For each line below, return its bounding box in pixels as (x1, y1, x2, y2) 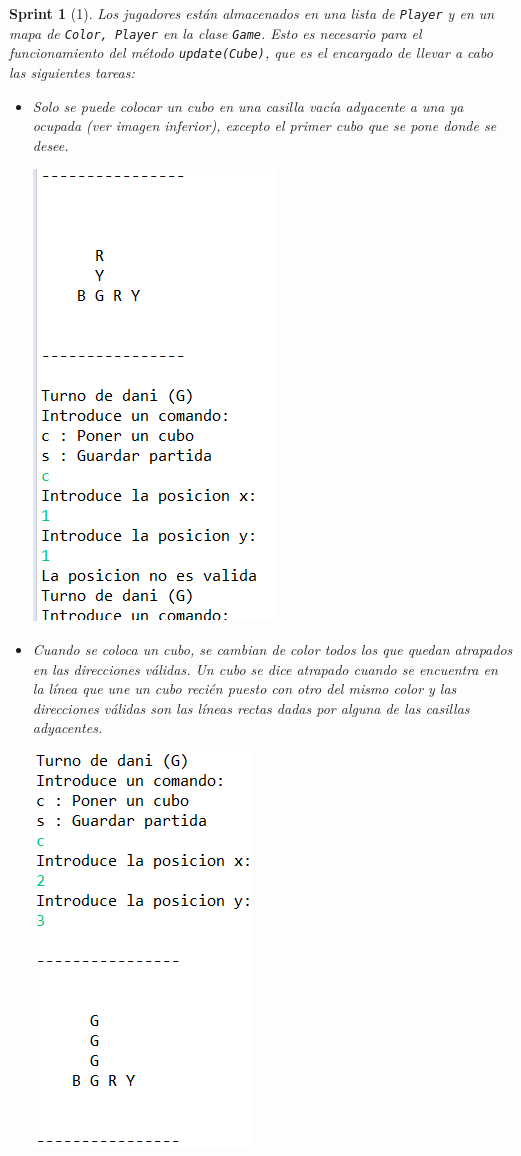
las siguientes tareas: (9, 61, 135, 82)
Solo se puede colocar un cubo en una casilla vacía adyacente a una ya (32, 95, 464, 116)
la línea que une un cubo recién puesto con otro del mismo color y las (32, 678, 457, 699)
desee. (32, 134, 69, 155)
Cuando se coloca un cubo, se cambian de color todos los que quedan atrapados (32, 638, 513, 659)
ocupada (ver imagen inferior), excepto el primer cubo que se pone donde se (32, 115, 497, 136)
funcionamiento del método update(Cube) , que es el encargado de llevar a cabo (9, 42, 493, 63)
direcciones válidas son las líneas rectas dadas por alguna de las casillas (32, 697, 470, 718)
